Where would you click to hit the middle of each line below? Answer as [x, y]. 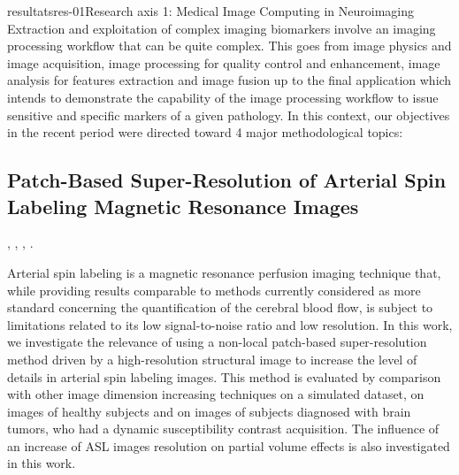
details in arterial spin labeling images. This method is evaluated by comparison [224, 376]
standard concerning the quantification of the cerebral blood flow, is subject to [220, 307]
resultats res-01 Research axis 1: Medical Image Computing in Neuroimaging [210, 11]
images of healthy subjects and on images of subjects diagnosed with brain [209, 411]
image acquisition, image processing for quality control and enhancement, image [224, 62]
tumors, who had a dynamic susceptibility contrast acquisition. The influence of [223, 429]
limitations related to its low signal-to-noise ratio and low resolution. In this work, [230, 324]
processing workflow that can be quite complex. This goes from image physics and [229, 46]
